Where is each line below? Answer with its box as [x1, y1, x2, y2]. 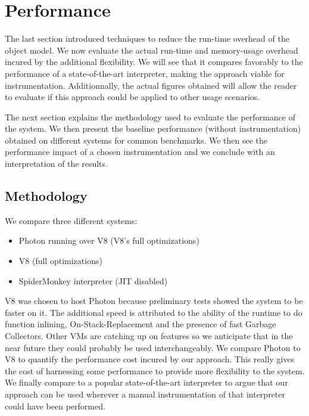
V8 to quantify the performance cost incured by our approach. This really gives [5, 353, 295, 365]
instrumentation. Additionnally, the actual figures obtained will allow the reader [5, 79, 297, 91]
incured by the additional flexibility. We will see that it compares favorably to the [5, 55, 303, 68]
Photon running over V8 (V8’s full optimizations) [18, 234, 199, 247]
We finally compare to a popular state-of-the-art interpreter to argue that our [5, 376, 288, 389]
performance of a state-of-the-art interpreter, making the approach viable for [5, 67, 285, 79]
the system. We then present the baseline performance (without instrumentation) [5, 122, 301, 135]
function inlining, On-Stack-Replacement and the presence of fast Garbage [5, 318, 276, 330]
